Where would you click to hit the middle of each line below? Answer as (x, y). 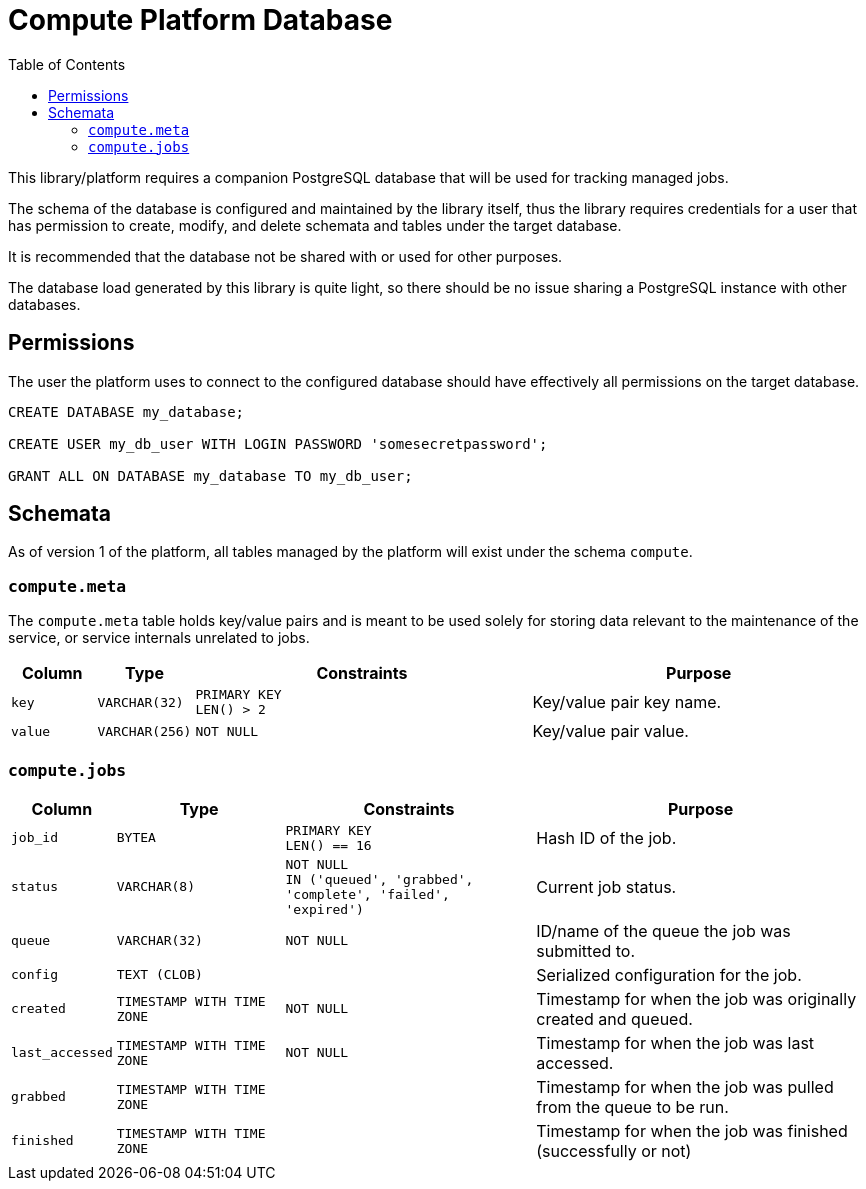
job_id (34, 838)
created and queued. (614, 1018)
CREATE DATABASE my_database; (126, 411)
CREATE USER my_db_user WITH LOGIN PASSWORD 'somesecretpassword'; (278, 443)
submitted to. (586, 950)
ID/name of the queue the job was (663, 930)
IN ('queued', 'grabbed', (379, 879)
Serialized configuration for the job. (669, 974)
